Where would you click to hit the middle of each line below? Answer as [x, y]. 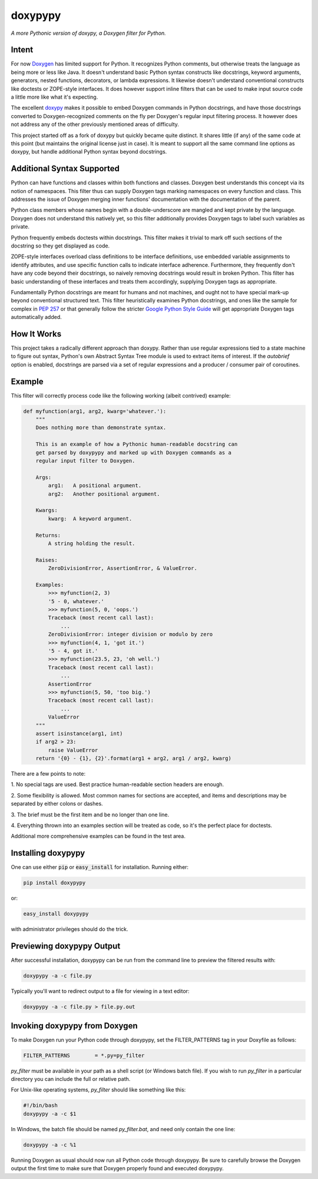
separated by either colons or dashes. [57, 804]
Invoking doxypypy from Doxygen [74, 1026]
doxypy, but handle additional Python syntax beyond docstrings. [89, 152]
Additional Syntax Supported [65, 169]
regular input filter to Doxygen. [85, 461]
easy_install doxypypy [56, 914]
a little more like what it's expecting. [54, 97]
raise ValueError [73, 750]
